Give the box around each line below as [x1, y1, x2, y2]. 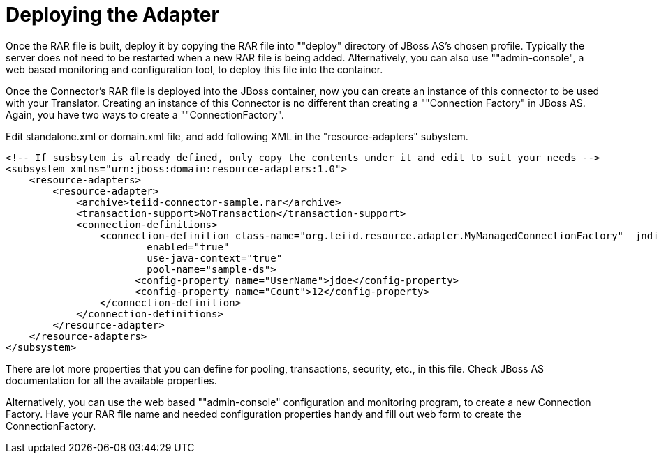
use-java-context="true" [147, 252, 283, 264]
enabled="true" [147, 241, 230, 253]
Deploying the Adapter [6, 3, 219, 27]
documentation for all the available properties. [6, 374, 217, 386]
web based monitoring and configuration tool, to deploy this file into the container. [6, 63, 383, 75]
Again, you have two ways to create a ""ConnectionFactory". [6, 108, 284, 121]
